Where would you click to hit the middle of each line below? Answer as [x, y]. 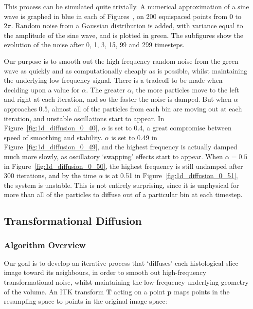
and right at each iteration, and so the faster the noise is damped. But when [118, 99]
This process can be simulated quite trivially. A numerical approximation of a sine [126, 6]
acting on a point [140, 291]
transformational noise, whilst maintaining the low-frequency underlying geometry [126, 282]
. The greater [106, 89]
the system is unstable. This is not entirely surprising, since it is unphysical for [122, 185]
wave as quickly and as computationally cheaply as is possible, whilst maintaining [126, 70]
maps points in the [202, 291]
